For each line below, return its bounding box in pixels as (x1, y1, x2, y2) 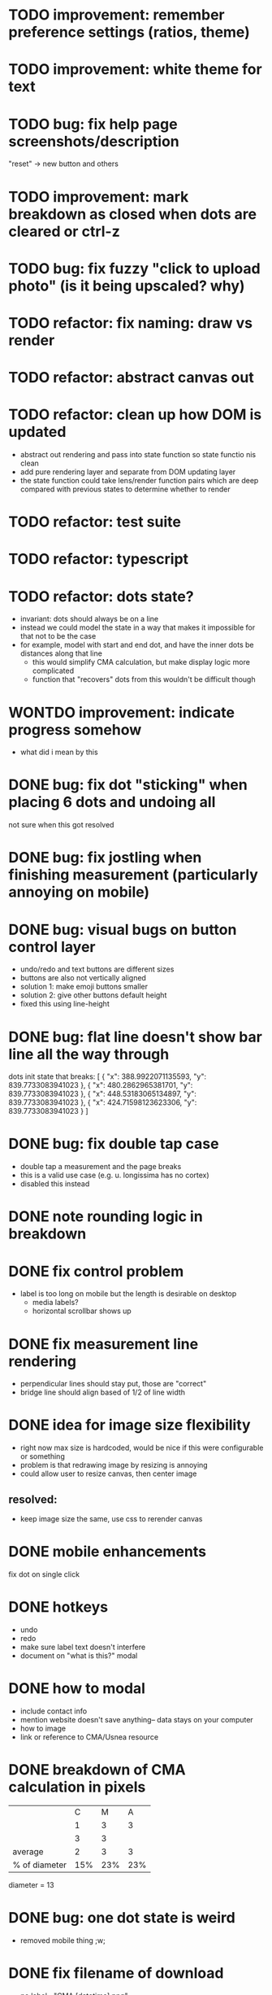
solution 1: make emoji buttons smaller (19, 982, 149, 992)
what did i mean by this (19, 747, 99, 757)
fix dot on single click (8, 1569, 80, 1579)
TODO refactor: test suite (8, 513, 181, 531)
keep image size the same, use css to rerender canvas (19, 1514, 203, 1523)
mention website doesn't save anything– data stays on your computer (19, 1714, 253, 1724)
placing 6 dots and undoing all (8, 793, 216, 811)
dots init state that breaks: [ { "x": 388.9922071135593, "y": (8, 1072, 207, 1081)
